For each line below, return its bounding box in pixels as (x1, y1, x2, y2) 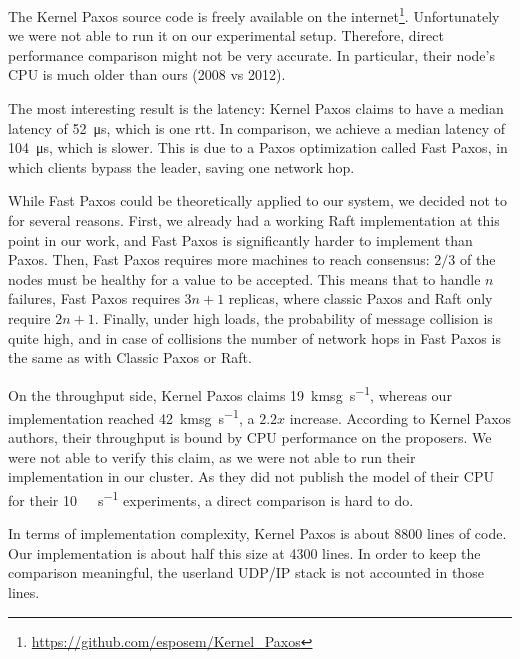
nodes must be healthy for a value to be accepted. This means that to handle (8, 268, 481, 289)
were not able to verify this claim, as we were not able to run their (8, 446, 416, 467)
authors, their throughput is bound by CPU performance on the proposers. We (8, 427, 492, 448)
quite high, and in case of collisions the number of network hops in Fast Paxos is (8, 327, 501, 348)
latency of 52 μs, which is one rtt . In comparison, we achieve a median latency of (8, 117, 506, 138)
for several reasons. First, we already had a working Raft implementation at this (8, 210, 500, 230)
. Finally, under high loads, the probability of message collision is (94, 307, 493, 328)
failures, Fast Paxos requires (8, 288, 180, 309)
